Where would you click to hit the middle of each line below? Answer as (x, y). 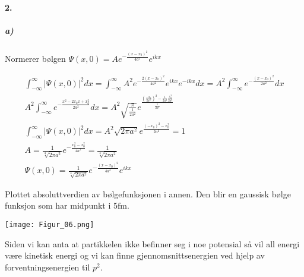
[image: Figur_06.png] (50, 224)
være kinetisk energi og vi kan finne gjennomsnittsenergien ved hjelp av (135, 255)
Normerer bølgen (35, 58)
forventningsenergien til (47, 267)
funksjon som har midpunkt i (58, 205)
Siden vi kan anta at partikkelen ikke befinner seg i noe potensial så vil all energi (152, 243)
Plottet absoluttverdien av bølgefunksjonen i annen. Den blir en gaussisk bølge (148, 193)
